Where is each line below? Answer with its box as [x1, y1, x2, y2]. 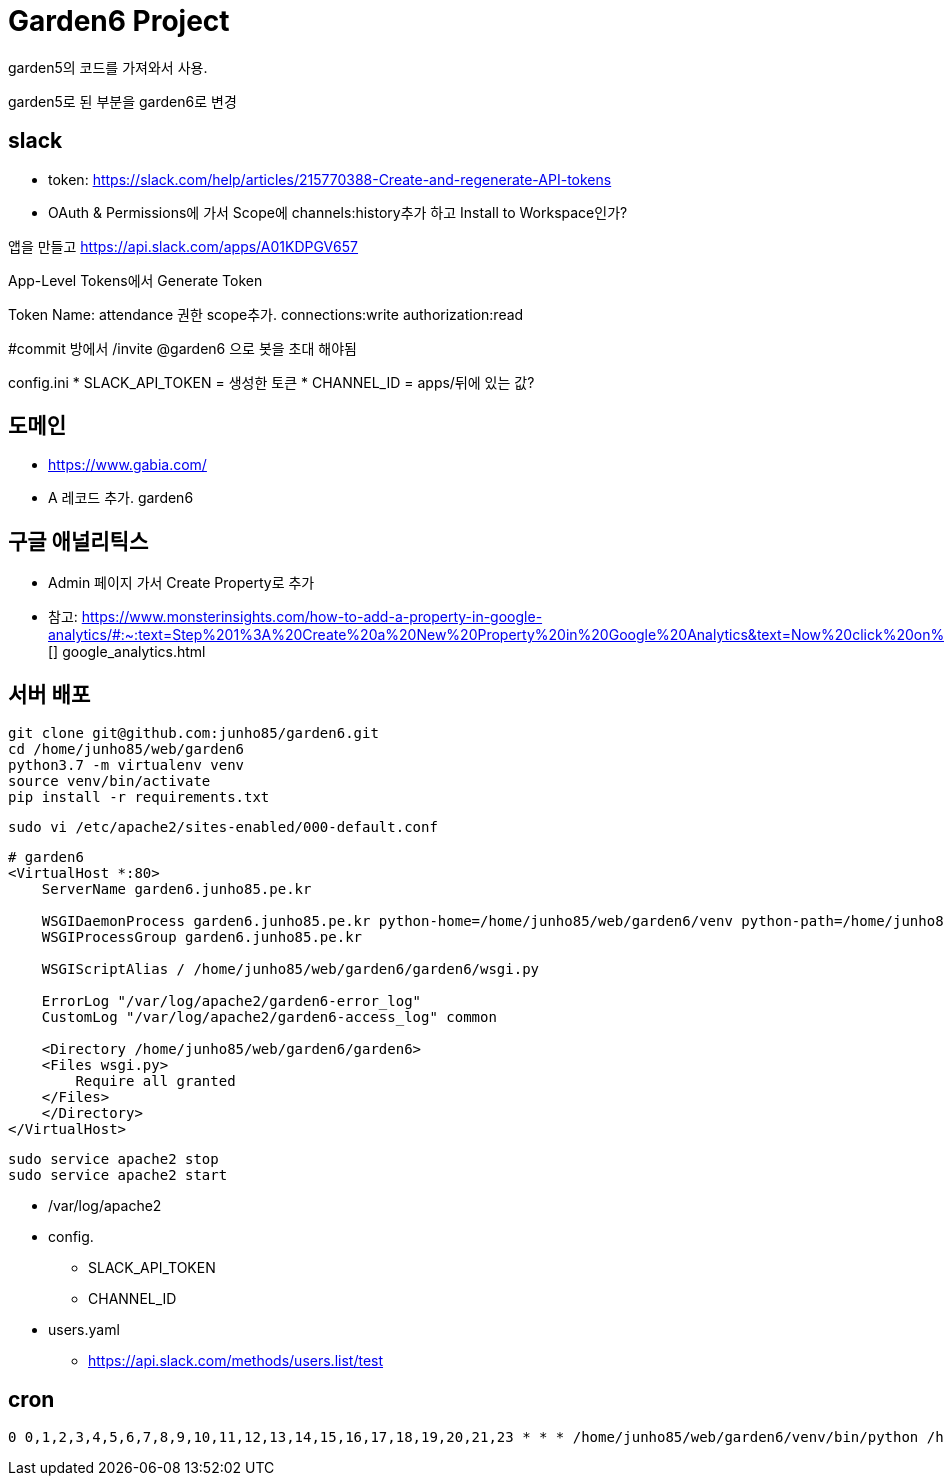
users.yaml [48, 1321, 120, 1339]
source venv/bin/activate [8, 773, 211, 790]
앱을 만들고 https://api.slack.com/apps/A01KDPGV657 [8, 237, 359, 255]
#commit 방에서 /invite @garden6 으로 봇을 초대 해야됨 [8, 339, 357, 357]
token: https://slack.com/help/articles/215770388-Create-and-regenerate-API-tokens [48, 170, 612, 188]
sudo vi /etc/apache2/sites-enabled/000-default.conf [8, 819, 438, 836]
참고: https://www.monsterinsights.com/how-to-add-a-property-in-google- [48, 608, 543, 626]
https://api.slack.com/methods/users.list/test [88, 1352, 384, 1370]
